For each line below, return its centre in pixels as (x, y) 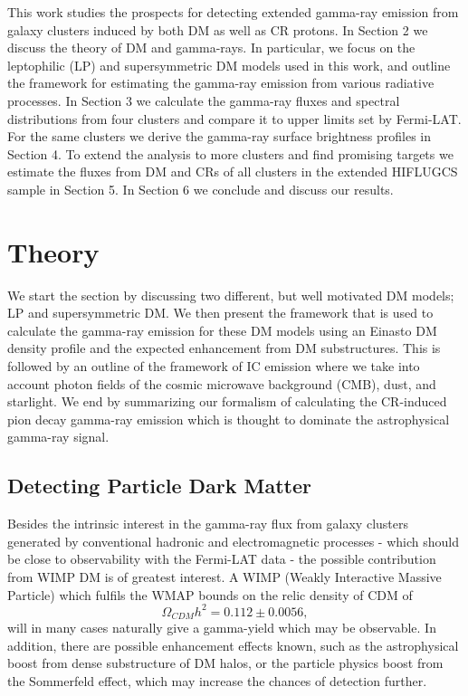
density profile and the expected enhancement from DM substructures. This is (224, 348)
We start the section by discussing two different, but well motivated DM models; (231, 295)
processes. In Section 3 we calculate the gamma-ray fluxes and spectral (204, 100)
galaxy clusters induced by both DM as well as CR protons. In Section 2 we (218, 29)
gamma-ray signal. (58, 437)
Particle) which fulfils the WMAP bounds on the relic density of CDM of (210, 594)
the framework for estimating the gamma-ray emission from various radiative (221, 83)
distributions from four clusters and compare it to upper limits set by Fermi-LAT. (234, 118)
